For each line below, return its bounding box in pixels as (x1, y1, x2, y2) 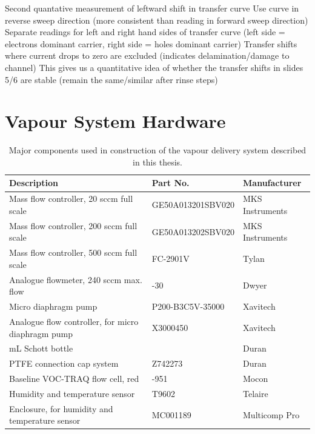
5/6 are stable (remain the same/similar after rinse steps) (5, 73, 218, 85)
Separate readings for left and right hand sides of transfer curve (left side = (5, 25, 285, 38)
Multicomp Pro (243, 408, 300, 421)
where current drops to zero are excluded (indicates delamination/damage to (5, 49, 290, 62)
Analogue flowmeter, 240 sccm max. (9, 273, 142, 285)
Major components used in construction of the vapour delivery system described (8, 144, 307, 156)
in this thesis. (133, 155, 182, 168)
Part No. (151, 176, 190, 189)
